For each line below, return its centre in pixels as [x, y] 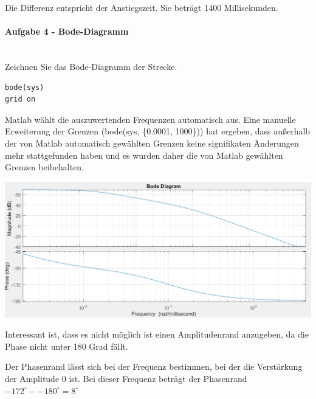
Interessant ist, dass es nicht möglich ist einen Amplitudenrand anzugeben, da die [157, 334]
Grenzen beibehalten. [45, 167]
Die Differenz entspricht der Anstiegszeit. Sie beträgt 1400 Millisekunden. [142, 7]
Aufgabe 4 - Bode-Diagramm [67, 31]
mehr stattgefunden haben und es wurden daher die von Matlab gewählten [144, 155]
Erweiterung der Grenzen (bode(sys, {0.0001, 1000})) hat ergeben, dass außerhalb [158, 131]
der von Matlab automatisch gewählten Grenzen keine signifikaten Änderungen [152, 143]
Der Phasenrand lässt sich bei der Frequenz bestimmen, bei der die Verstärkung [154, 366]
